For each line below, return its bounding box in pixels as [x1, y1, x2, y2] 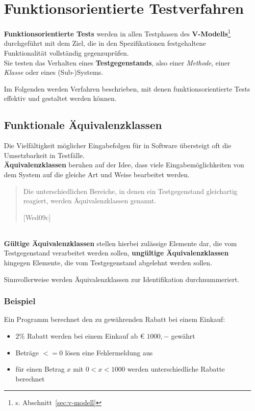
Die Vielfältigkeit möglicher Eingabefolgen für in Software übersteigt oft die [4, 140, 231, 151]
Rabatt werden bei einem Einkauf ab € [27, 331, 145, 341]
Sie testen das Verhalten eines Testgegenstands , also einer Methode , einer [4, 57, 230, 67]
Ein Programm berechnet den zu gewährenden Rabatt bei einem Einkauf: [4, 314, 225, 324]
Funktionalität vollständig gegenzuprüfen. [4, 47, 129, 58]
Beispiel [4, 295, 36, 307]
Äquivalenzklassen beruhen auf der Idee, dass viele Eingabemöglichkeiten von [4, 159, 244, 170]
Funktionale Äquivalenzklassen [4, 117, 162, 132]
